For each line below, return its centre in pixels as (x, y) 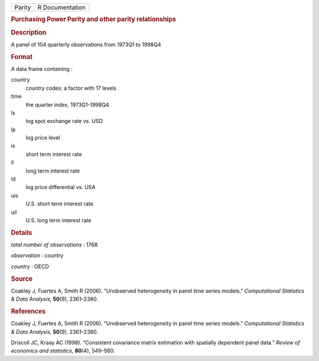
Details (22, 232)
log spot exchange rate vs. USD (64, 121)
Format (22, 57)
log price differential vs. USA (61, 187)
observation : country (37, 256)
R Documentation (61, 7)
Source (22, 279)
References (28, 311)
